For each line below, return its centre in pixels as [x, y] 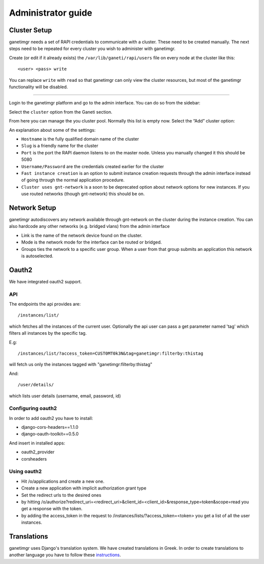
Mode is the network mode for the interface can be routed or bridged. [92, 242]
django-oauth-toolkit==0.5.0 [50, 434]
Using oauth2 [25, 471]
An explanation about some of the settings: [52, 130]
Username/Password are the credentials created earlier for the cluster [93, 166]
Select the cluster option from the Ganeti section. [61, 112]
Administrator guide [51, 13]
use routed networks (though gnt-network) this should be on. [83, 194]
